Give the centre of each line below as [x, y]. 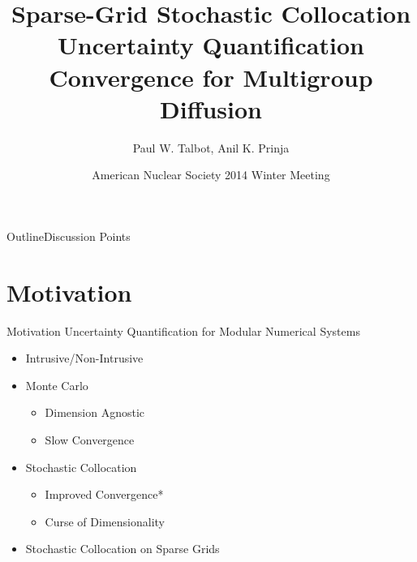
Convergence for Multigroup [211, 77]
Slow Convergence [90, 439]
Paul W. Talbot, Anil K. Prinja [211, 147]
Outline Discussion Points [69, 236]
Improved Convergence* [104, 494]
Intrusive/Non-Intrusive [84, 358]
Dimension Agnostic [95, 412]
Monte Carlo [57, 385]
